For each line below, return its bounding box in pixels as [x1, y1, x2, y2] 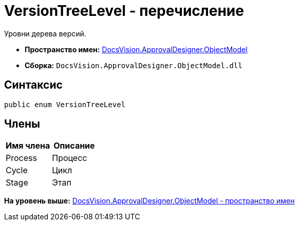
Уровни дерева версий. [4, 29, 86, 38]
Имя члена [6, 140, 50, 151]
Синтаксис [4, 78, 63, 92]
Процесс [52, 153, 87, 163]
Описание [53, 140, 95, 151]
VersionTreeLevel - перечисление [4, 2, 244, 19]
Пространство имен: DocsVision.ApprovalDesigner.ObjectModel [25, 45, 248, 54]
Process [6, 153, 37, 163]
